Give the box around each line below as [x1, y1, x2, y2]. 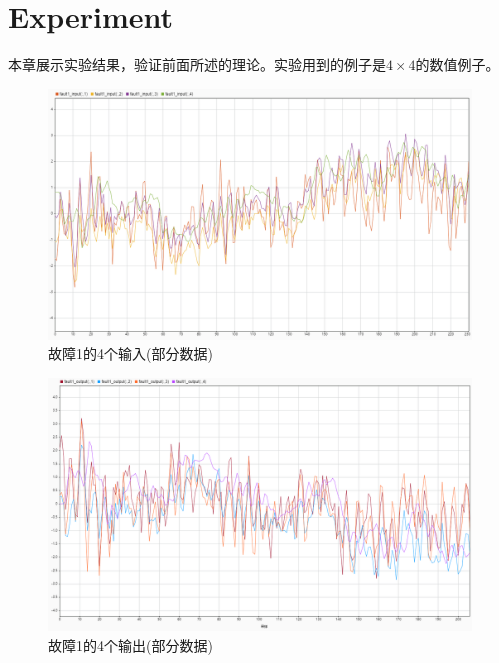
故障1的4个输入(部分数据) [48, 343, 213, 364]
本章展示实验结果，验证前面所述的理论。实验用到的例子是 [8, 54, 386, 75]
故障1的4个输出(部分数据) [48, 634, 213, 655]
